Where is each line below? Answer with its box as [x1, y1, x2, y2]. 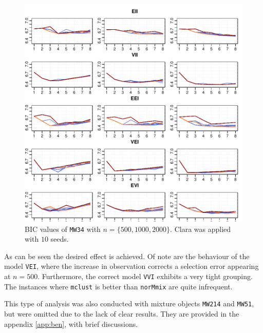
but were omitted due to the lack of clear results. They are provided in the [4, 308, 239, 319]
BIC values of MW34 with [25, 223, 101, 234]
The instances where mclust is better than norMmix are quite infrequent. [4, 281, 233, 291]
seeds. [50, 233, 69, 244]
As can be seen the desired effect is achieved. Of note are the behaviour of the [4, 250, 250, 261]
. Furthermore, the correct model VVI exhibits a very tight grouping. [37, 271, 253, 282]
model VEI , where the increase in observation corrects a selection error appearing [4, 261, 259, 271]
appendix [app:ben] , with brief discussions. [4, 318, 138, 329]
